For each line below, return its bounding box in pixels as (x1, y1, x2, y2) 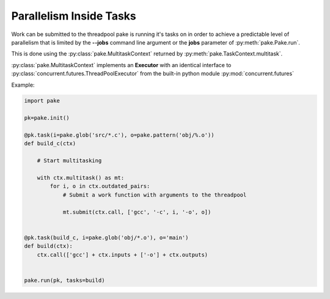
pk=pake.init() (24, 115, 70, 121)
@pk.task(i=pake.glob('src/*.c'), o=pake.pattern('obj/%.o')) (24, 132, 215, 139)
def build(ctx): (24, 243, 73, 250)
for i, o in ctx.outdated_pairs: (50, 183, 150, 190)
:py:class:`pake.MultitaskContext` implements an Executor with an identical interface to (11, 61, 232, 68)
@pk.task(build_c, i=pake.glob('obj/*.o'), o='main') (24, 234, 189, 241)
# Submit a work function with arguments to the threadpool (62, 191, 247, 198)
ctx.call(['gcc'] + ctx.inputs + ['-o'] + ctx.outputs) (37, 251, 208, 258)
